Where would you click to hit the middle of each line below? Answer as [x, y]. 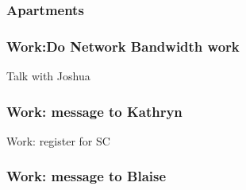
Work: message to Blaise [86, 176]
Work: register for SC [58, 140]
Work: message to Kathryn [94, 111]
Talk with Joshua [48, 76]
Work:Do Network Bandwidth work [123, 46]
